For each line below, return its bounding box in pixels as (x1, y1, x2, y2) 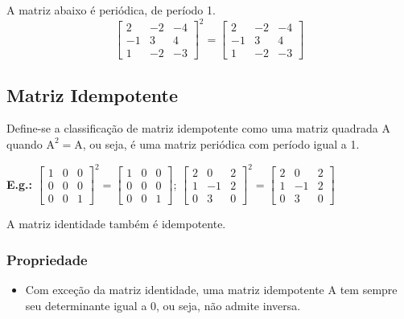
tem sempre (340, 280, 398, 297)
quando (6, 135, 43, 152)
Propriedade (6, 249, 88, 269)
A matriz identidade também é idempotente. (6, 215, 226, 232)
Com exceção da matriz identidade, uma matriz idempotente (25, 280, 324, 297)
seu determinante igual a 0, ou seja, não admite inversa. (25, 297, 301, 313)
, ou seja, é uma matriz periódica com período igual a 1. (82, 135, 360, 152)
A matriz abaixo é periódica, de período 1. (6, 2, 216, 18)
